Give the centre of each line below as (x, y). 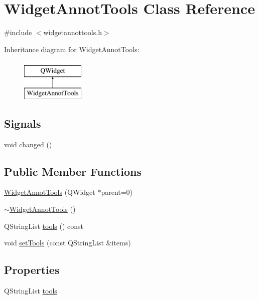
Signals (23, 123)
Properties (32, 270)
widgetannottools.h (73, 32)
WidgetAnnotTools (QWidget (50, 192)
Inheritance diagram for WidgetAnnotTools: (72, 49)
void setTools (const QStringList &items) (68, 243)
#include (18, 32)
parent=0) (117, 192)
